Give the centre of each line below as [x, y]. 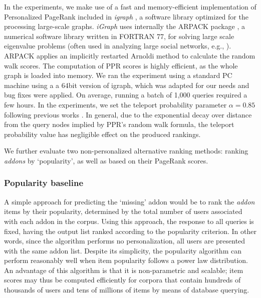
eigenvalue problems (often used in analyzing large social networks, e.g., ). [118, 46]
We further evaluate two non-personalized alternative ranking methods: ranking [126, 151]
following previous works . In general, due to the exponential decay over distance [128, 114]
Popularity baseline [44, 183]
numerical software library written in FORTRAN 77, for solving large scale [119, 36]
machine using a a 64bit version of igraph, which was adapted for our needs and [127, 85]
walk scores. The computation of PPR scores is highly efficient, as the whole [121, 65]
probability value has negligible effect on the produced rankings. [102, 134]
